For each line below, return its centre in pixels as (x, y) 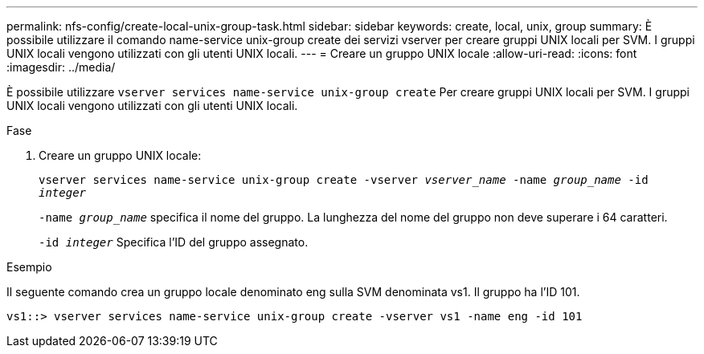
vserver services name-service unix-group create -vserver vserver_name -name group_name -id (344, 180)
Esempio (29, 267)
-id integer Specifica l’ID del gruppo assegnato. (174, 242)
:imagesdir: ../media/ (61, 67)
